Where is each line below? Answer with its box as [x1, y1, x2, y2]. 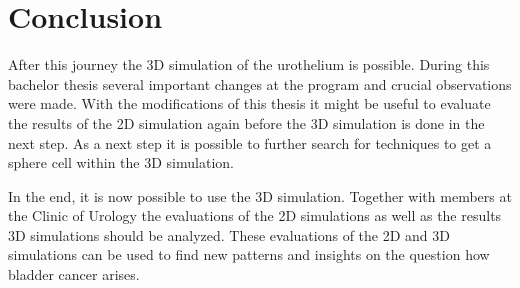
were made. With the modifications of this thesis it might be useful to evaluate [8, 93, 491, 114]
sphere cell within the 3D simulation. [8, 152, 234, 173]
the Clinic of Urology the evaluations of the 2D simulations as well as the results [8, 205, 502, 226]
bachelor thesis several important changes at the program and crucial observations [8, 73, 512, 94]
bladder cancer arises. [8, 264, 140, 285]
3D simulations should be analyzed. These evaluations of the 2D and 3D [8, 224, 450, 245]
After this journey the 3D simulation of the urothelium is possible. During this [8, 54, 490, 75]
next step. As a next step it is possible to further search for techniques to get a [8, 132, 492, 153]
